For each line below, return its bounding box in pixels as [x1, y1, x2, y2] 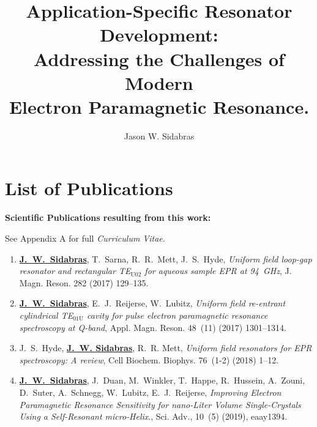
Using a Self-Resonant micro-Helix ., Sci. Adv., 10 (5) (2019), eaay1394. [19, 410, 288, 423]
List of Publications [5, 176, 173, 201]
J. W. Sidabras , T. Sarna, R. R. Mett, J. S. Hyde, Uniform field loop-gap [19, 252, 312, 265]
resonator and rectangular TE [19, 264, 131, 277]
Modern [125, 70, 193, 95]
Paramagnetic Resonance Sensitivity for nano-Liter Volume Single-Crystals [19, 398, 301, 410]
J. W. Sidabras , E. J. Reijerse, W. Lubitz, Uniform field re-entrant [19, 297, 286, 310]
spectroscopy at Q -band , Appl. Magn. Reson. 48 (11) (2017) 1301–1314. [19, 321, 286, 333]
